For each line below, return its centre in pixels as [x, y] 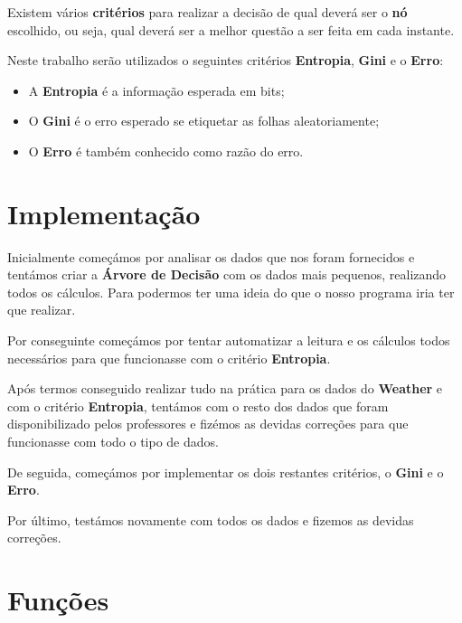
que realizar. [42, 310]
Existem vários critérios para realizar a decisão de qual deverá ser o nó [207, 12]
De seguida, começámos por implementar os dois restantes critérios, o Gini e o [226, 472]
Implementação [104, 213]
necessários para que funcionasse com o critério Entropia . [169, 358]
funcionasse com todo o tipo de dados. [113, 442]
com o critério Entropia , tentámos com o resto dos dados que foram [198, 406]
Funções [58, 600]
